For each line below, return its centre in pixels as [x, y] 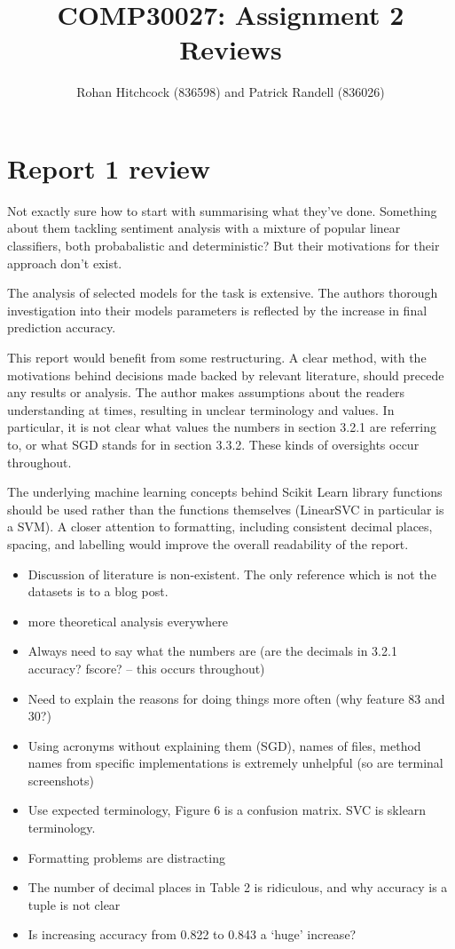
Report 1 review [109, 167]
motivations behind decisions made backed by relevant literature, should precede [226, 375]
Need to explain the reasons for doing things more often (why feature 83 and [236, 698]
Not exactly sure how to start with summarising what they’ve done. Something [222, 210]
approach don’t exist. [65, 263]
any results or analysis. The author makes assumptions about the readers [206, 392]
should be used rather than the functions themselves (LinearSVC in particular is [226, 509]
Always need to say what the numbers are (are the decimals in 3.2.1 [212, 651]
